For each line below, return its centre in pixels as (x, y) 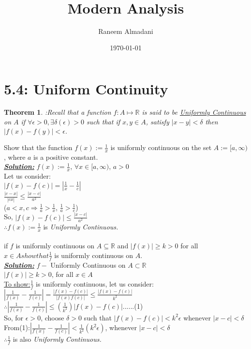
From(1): (17, 327)
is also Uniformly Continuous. (57, 339)
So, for (14, 317)
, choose (52, 317)
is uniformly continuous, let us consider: (95, 283)
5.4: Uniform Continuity (86, 89)
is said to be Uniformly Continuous (194, 112)
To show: (17, 283)
